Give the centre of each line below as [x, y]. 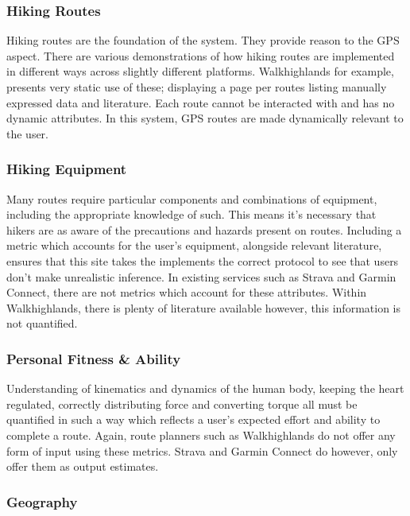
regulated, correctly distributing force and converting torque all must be [182, 403]
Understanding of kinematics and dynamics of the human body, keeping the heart [205, 388]
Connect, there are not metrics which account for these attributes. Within [187, 292]
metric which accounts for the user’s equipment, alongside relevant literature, [194, 245]
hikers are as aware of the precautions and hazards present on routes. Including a [204, 229]
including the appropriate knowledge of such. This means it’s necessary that [191, 214]
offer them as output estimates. [83, 466]
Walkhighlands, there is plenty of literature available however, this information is [203, 307]
